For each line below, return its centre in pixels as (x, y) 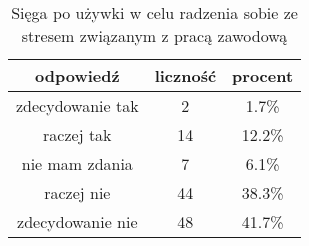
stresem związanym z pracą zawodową (154, 35)
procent (263, 75)
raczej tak (77, 134)
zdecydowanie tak (77, 105)
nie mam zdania (77, 163)
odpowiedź (77, 75)
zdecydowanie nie (77, 221)
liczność (185, 75)
